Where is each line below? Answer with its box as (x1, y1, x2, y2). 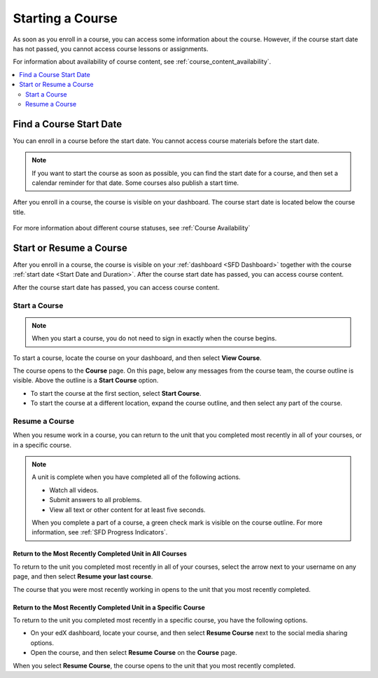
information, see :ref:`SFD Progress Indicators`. (31, 528, 168, 537)
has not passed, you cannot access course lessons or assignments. (13, 44, 209, 53)
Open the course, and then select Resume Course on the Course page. (30, 649, 237, 657)
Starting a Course (13, 11, 118, 26)
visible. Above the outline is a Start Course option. (13, 376, 159, 385)
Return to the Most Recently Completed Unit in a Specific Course (13, 603, 206, 611)
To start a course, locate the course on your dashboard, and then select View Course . (13, 354, 262, 362)
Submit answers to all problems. (49, 496, 142, 504)
